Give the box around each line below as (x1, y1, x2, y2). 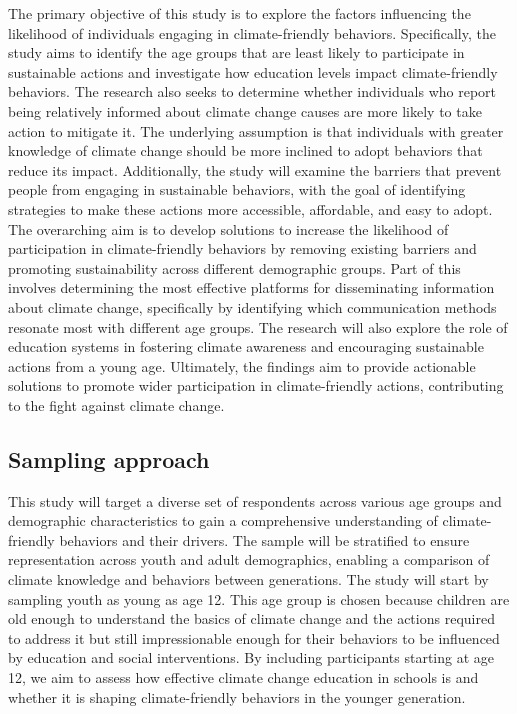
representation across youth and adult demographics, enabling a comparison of (8, 549, 490, 570)
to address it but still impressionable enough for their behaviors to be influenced (8, 627, 500, 648)
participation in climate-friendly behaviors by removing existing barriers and (8, 238, 477, 259)
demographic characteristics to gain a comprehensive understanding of (8, 510, 438, 531)
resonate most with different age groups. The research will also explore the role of (8, 316, 508, 337)
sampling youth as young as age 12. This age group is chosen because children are (8, 588, 510, 609)
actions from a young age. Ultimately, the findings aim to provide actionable (8, 355, 476, 376)
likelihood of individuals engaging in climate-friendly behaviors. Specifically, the (8, 22, 496, 43)
